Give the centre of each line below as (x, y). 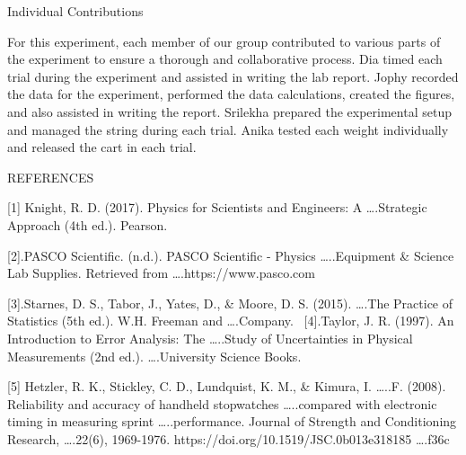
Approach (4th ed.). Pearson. (88, 224)
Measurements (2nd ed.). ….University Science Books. (154, 356)
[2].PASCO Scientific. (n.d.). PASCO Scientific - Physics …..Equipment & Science (231, 255)
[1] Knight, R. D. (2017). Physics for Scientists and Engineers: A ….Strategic (217, 207)
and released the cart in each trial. (102, 147)
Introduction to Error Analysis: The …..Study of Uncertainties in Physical (210, 338)
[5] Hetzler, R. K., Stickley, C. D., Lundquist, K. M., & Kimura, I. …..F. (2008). (227, 386)
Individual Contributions (75, 11)
